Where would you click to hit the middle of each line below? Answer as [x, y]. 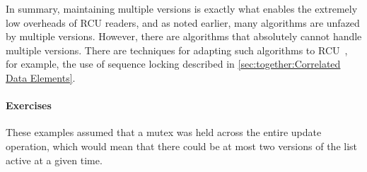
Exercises [29, 105]
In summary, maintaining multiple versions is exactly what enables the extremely [182, 8]
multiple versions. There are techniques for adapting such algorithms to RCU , [177, 50]
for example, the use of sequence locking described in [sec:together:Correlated [173, 64]
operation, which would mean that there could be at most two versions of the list [182, 146]
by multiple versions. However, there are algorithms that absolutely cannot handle [184, 36]
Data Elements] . [41, 77]
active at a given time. [54, 160]
